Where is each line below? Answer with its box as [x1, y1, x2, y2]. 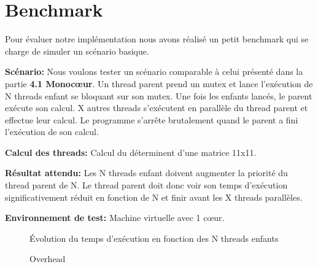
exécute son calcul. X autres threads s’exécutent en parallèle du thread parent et [5, 101, 308, 114]
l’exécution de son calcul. [5, 125, 99, 138]
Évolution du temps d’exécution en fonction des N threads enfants [29, 231, 279, 244]
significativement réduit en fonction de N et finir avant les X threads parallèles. [5, 190, 303, 203]
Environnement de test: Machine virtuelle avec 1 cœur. [5, 211, 225, 224]
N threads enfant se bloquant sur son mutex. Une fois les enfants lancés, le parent [5, 89, 312, 102]
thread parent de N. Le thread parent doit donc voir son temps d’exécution [5, 179, 288, 192]
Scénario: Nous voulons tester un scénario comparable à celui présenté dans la [5, 65, 303, 78]
